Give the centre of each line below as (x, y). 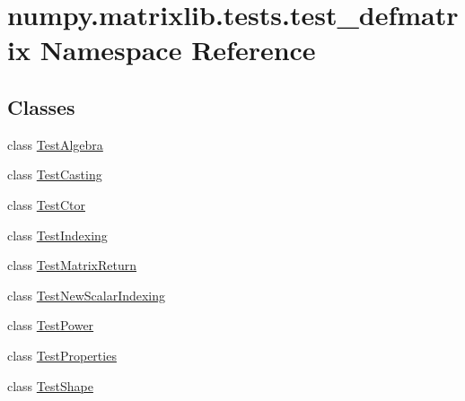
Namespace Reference (178, 50)
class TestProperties (62, 355)
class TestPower (51, 325)
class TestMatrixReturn (72, 265)
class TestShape (50, 385)
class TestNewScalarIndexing (87, 295)
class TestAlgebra (55, 144)
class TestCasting (55, 174)
